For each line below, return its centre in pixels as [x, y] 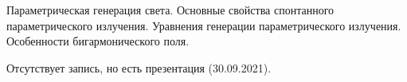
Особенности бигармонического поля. [98, 41]
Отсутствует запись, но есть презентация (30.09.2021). [139, 67]
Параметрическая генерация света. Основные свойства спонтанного [170, 10]
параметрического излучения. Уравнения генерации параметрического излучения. [204, 25]
